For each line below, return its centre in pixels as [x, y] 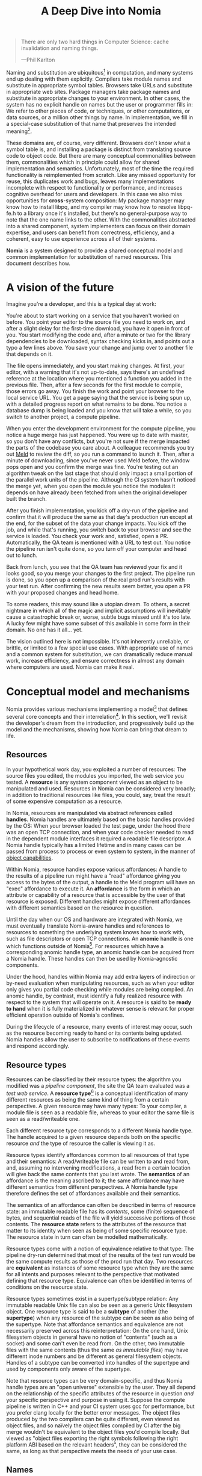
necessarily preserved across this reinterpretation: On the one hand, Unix [97, 1330]
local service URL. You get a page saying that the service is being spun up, [99, 398]
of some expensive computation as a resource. [64, 801]
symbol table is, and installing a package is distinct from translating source [99, 149]
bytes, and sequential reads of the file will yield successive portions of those [101, 1218]
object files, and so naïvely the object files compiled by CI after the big [93, 1425]
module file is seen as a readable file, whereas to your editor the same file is [100, 1112]
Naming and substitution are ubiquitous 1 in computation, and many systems [100, 72]
